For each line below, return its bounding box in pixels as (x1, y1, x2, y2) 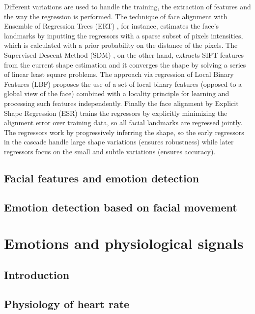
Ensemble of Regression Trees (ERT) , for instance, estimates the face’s (4, 21, 219, 31)
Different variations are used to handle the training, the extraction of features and (4, 1, 251, 11)
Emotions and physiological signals (4, 233, 244, 253)
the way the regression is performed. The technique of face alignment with (4, 11, 227, 21)
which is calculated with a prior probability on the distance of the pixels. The (4, 40, 238, 50)
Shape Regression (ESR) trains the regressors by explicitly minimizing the (4, 107, 227, 118)
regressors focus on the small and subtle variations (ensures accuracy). (4, 146, 216, 156)
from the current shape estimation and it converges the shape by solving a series (4, 59, 246, 70)
